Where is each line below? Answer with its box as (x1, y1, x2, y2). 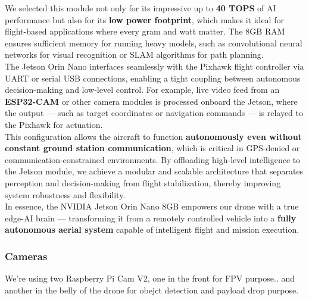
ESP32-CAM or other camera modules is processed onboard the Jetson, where (5, 95, 298, 107)
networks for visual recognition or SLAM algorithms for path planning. (5, 48, 264, 61)
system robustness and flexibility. (5, 188, 126, 201)
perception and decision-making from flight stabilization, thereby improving (5, 176, 281, 189)
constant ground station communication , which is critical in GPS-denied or (5, 142, 300, 154)
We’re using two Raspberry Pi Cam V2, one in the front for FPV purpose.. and (5, 272, 295, 285)
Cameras (5, 248, 48, 263)
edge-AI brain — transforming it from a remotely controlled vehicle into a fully (5, 211, 296, 224)
